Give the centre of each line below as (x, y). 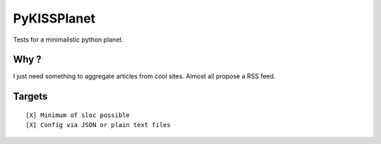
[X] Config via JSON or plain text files (98, 125)
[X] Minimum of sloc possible (78, 115)
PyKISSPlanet (54, 18)
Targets (30, 96)
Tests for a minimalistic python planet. (68, 40)
